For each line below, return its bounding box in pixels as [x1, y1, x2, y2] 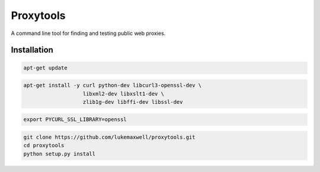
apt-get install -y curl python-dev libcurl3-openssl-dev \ [23, 82, 202, 89]
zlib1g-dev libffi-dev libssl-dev [82, 98, 183, 105]
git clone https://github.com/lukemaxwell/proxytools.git [23, 134, 196, 141]
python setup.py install [23, 150, 96, 157]
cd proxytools [23, 142, 65, 149]
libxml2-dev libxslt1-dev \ [82, 90, 164, 97]
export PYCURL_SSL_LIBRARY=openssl [23, 116, 127, 123]
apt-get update [23, 64, 68, 71]
